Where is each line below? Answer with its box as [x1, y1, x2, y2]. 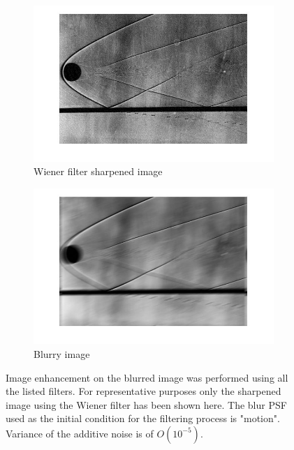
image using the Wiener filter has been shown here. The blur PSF [6, 397, 287, 412]
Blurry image [34, 346, 90, 361]
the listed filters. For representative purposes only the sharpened [6, 384, 281, 398]
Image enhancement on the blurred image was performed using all [6, 370, 288, 384]
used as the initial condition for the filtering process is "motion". [6, 411, 280, 426]
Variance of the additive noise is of [6, 426, 154, 440]
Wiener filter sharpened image [34, 164, 163, 179]
